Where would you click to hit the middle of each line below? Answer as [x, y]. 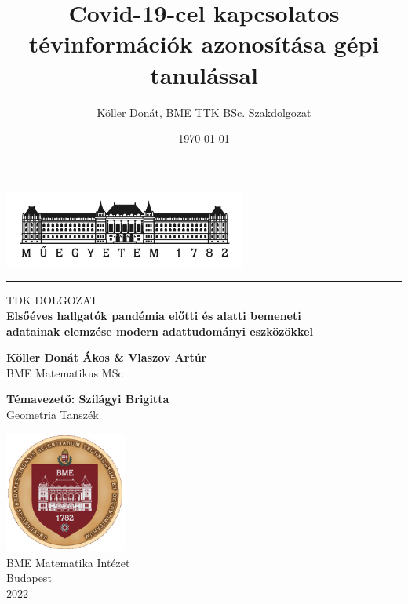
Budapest [29, 578]
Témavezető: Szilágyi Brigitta [88, 399]
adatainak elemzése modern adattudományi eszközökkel [160, 331]
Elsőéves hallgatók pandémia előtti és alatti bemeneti [154, 316]
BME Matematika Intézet [68, 562]
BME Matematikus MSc [65, 372]
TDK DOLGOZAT [52, 300]
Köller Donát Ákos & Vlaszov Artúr [107, 357]
